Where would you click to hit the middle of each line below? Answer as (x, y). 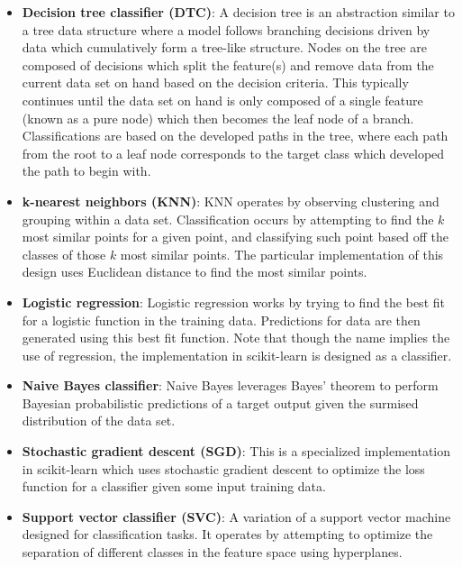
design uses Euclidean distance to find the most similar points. (195, 272)
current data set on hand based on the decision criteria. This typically (215, 82)
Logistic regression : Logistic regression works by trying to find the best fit (233, 302)
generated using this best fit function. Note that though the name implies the (236, 338)
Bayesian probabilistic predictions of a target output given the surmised (220, 402)
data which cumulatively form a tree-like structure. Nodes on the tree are (224, 47)
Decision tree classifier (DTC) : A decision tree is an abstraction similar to (238, 12)
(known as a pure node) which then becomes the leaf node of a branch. (218, 118)
